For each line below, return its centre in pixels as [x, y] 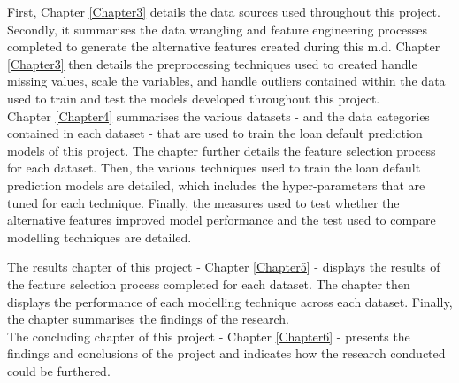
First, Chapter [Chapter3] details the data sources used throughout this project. [224, 11]
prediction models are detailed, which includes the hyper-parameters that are [216, 184]
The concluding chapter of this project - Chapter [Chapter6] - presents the [209, 336]
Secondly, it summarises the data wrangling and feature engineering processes [218, 29]
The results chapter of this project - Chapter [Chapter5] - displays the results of [224, 267]
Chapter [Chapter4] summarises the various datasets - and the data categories [218, 115]
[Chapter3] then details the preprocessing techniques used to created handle [212, 63]
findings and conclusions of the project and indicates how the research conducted [226, 353]
